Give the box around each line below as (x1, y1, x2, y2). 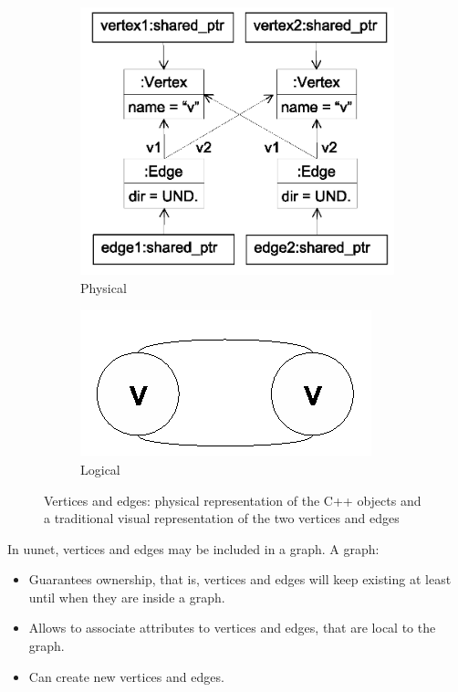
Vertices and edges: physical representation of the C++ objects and (44, 490, 422, 509)
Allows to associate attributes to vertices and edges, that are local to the (28, 618, 436, 637)
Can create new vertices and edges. (28, 666, 224, 686)
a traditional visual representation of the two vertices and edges (44, 509, 400, 528)
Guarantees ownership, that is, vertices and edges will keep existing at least (28, 570, 452, 589)
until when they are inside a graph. (28, 587, 225, 606)
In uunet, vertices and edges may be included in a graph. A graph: (7, 539, 380, 558)
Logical (80, 459, 120, 478)
